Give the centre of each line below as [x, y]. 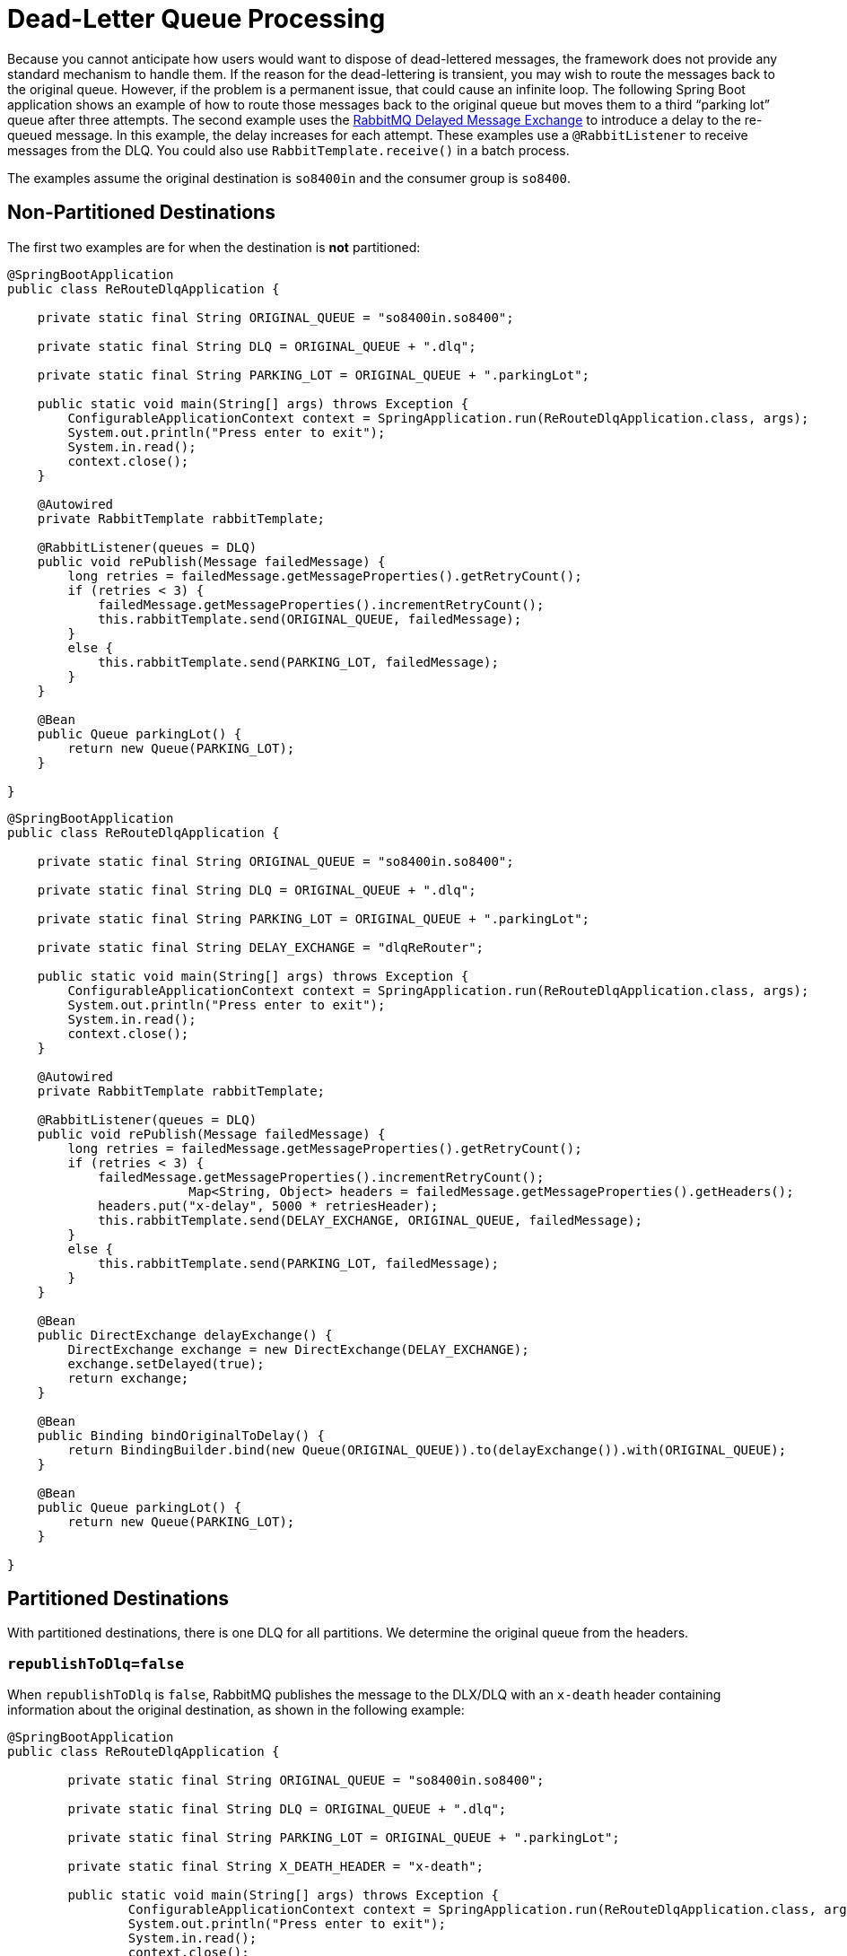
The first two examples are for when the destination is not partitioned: [214, 247]
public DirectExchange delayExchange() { [185, 1335]
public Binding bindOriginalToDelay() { [181, 1435]
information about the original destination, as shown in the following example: [236, 1710]
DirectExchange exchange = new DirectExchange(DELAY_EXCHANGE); [298, 1349]
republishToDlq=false [96, 1663]
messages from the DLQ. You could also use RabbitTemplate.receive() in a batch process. [288, 150]
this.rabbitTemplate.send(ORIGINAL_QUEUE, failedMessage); [310, 619]
